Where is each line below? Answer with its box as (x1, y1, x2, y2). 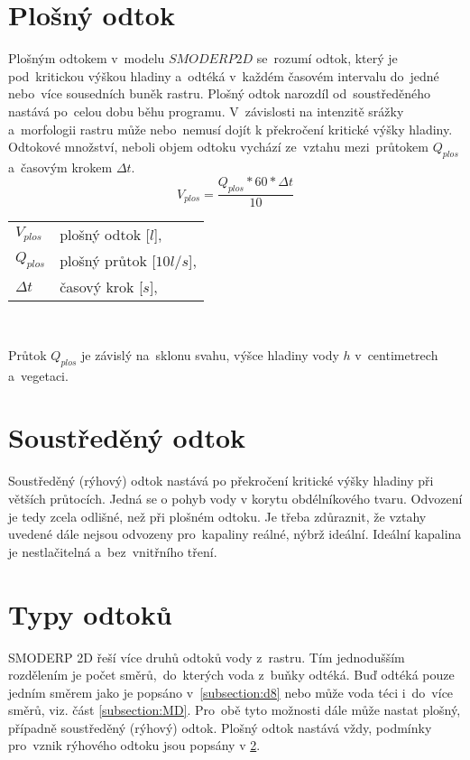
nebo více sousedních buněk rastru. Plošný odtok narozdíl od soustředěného (8, 84, 430, 103)
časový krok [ (60, 276, 143, 298)
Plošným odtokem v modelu (8, 49, 165, 68)
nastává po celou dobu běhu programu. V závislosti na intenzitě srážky (8, 101, 404, 120)
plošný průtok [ (60, 250, 156, 272)
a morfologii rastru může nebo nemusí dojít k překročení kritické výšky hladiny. (8, 119, 453, 138)
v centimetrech (355, 345, 438, 364)
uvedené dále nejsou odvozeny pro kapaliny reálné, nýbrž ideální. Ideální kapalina (8, 524, 462, 543)
